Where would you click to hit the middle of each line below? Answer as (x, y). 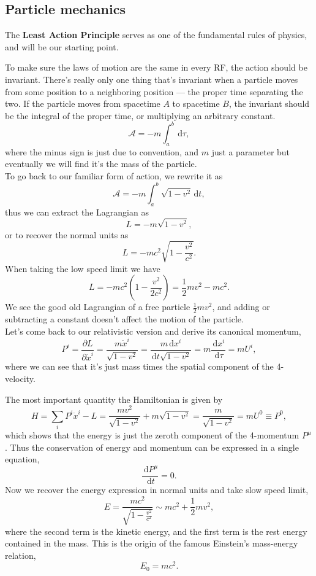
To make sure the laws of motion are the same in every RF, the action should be (156, 67)
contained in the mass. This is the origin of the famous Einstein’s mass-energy (152, 543)
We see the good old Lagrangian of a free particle (98, 307)
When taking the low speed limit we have (83, 268)
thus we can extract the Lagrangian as (77, 212)
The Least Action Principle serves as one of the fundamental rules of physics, (156, 35)
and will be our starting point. (62, 46)
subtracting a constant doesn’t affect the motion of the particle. (124, 319)
